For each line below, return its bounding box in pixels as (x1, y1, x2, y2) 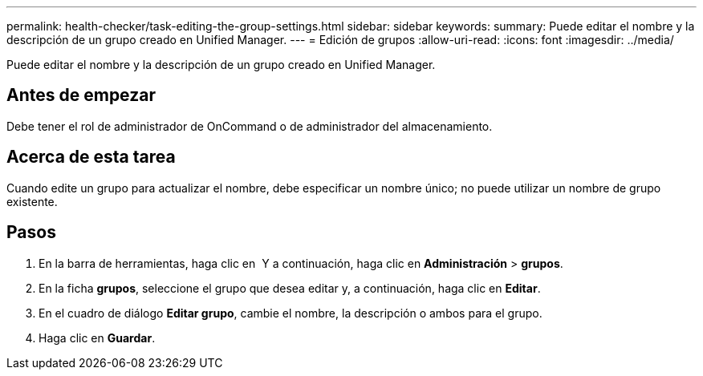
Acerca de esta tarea (6, 147, 176, 168)
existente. (6, 194, 58, 208)
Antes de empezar (6, 85, 156, 106)
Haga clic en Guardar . (39, 330, 156, 345)
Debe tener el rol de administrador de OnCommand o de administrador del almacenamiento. (6, 119, 493, 133)
